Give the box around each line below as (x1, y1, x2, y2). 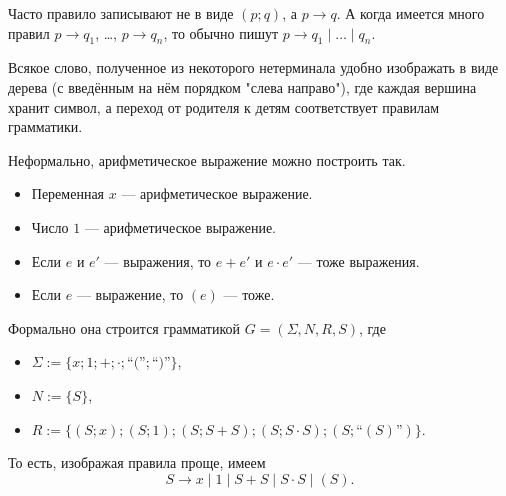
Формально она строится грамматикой (8, 317, 241, 338)
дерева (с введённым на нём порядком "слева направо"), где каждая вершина (8, 76, 477, 97)
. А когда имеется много (336, 3, 485, 23)
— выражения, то (104, 250, 212, 271)
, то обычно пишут (163, 22, 279, 43)
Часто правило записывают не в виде (8, 3, 234, 23)
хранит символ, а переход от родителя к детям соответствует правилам (8, 96, 440, 117)
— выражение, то (76, 284, 184, 305)
